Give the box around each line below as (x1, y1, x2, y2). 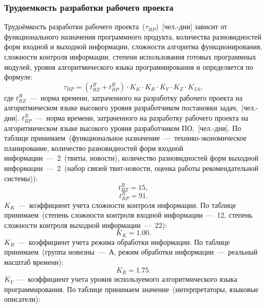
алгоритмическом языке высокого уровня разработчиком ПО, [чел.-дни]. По (4, 122, 241, 133)
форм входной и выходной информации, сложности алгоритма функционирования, (4, 41, 262, 52)
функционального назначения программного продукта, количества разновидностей (4, 31, 262, 42)
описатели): (4, 294, 41, 304)
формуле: (4, 71, 33, 82)
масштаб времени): (4, 257, 64, 267)
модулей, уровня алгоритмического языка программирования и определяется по (4, 61, 254, 72)
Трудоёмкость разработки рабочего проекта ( (4, 21, 145, 32)
